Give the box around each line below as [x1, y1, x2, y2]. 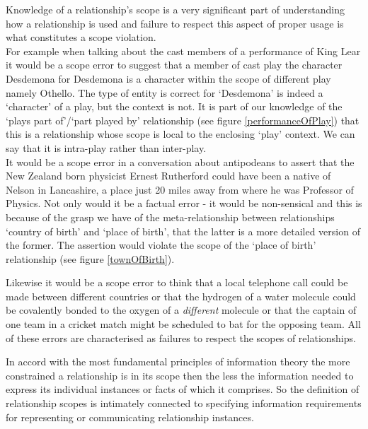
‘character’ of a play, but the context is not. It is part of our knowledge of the [6, 99, 343, 114]
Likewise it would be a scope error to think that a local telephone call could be [6, 275, 348, 290]
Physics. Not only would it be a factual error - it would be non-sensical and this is [6, 196, 362, 211]
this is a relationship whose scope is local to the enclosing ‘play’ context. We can [6, 127, 355, 141]
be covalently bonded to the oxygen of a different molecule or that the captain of [6, 302, 357, 317]
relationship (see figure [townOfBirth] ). [6, 251, 175, 266]
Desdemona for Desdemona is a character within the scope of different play [6, 71, 331, 86]
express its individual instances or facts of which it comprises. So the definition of [6, 382, 360, 396]
